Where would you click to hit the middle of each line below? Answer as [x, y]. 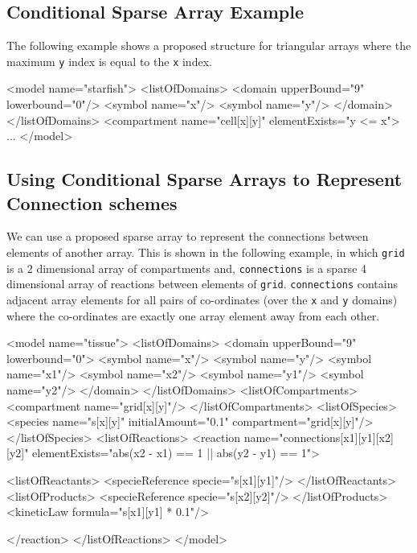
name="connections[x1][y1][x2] [319, 437]
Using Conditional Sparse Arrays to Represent [204, 179]
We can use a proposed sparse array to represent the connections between [188, 236]
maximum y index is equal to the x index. [109, 61]
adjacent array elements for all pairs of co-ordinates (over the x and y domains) [202, 299]
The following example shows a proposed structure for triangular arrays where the [209, 45]
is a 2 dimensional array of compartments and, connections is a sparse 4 [187, 268]
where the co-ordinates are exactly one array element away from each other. [193, 315]
